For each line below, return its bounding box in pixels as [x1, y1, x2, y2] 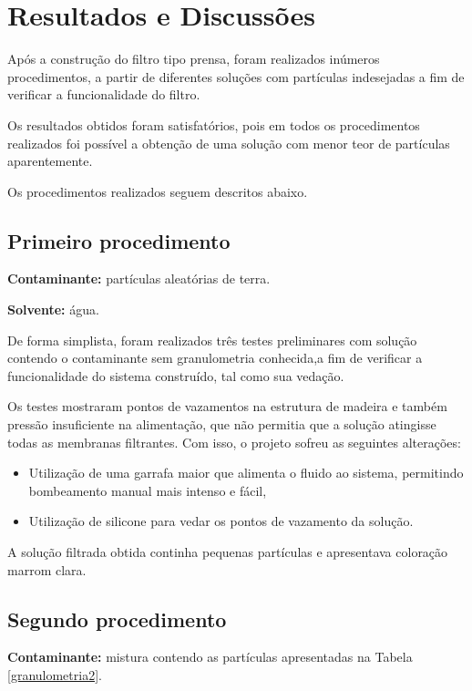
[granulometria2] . [7, 665, 102, 684]
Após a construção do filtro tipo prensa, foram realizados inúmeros [7, 49, 380, 68]
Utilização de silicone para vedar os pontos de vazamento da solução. [28, 511, 414, 531]
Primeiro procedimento [7, 226, 231, 254]
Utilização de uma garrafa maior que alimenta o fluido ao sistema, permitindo [28, 463, 464, 482]
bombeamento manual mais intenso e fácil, [28, 480, 267, 500]
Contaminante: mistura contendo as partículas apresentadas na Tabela [7, 647, 413, 666]
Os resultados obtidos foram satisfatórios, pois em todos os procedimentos [7, 115, 420, 134]
